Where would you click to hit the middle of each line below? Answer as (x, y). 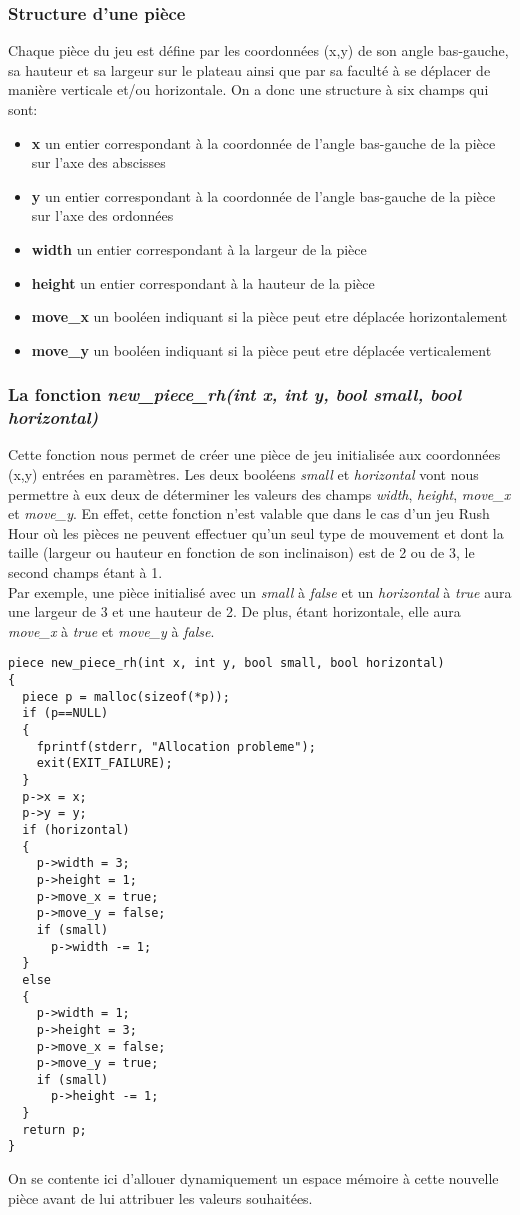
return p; (54, 1129)
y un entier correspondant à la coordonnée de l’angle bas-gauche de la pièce (263, 195)
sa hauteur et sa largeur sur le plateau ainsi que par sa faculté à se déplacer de (249, 69)
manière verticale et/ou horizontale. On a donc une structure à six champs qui (248, 89)
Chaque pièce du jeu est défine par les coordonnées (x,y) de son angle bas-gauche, (258, 50)
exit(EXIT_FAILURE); (104, 763)
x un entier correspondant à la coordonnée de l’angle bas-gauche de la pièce (263, 142)
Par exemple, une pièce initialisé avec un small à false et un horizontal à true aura (260, 591)
